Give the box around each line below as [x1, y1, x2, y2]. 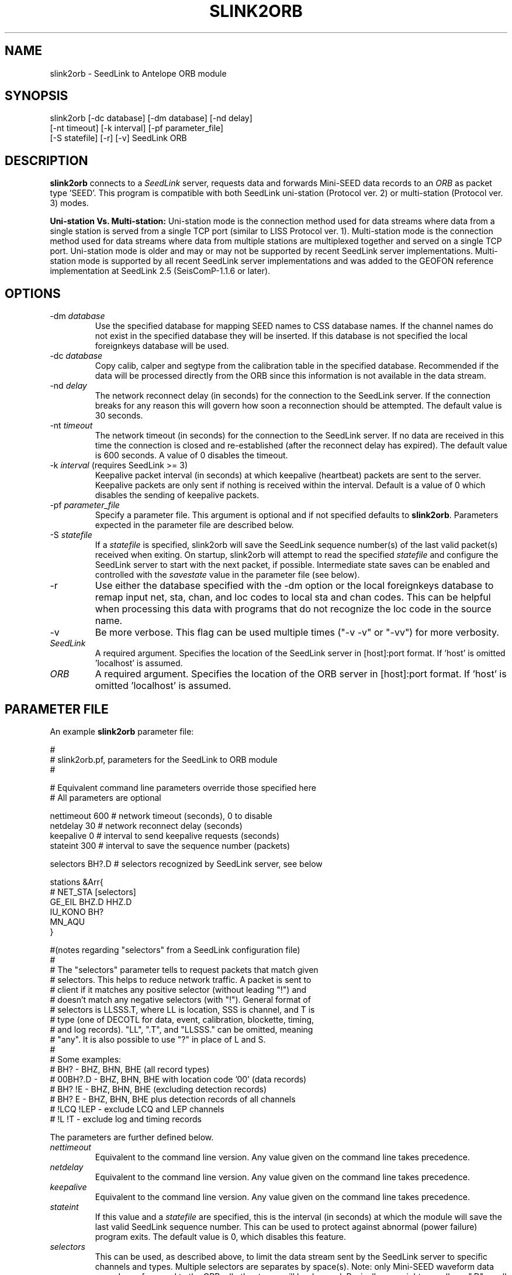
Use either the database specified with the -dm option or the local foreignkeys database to [95, 580, 494, 592]
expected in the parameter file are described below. [95, 520, 294, 530]
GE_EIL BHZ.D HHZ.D [50, 896, 132, 907]
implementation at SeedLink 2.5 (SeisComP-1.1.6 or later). [50, 266, 271, 276]
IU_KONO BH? [50, 906, 104, 917]
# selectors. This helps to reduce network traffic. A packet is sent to [50, 974, 312, 985]
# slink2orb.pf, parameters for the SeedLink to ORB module [50, 754, 278, 765]
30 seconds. [95, 410, 143, 421]
